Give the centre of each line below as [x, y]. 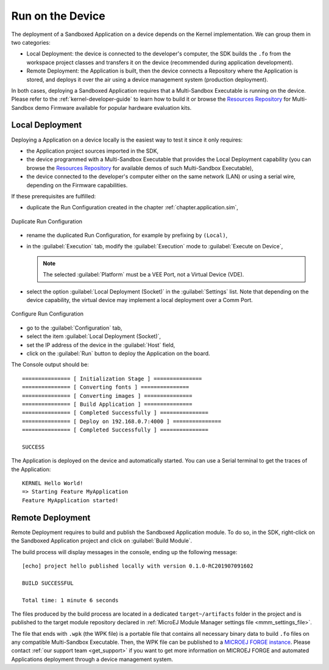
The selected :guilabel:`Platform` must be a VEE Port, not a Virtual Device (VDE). [143, 275]
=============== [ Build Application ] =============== [107, 404]
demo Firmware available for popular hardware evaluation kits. [113, 107]
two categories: [31, 42]
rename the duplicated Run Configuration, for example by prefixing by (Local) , [127, 236]
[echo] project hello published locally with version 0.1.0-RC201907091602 [138, 566]
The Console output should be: [50, 365]
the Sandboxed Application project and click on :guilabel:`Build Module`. [102, 541]
